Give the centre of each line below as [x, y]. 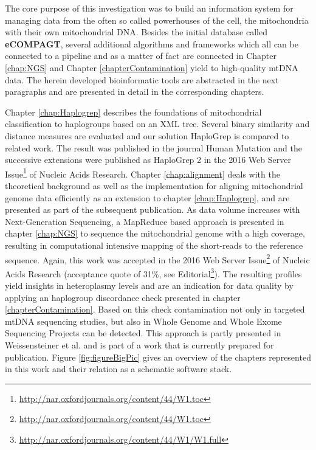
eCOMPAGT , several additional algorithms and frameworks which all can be [152, 43]
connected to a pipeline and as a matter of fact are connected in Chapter [141, 56]
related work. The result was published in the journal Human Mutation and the [153, 147]
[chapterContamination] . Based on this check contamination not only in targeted [155, 309]
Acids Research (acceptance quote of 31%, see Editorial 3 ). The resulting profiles [153, 272]
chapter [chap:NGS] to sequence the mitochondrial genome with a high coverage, [155, 233]
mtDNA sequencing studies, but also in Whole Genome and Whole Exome [143, 321]
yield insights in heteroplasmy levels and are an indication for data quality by [149, 286]
